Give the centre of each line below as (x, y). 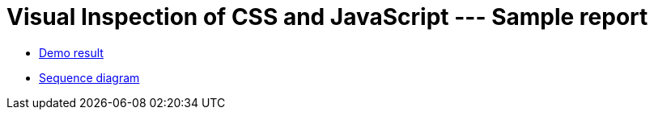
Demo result (71, 52)
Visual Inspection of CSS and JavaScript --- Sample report (327, 17)
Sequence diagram (89, 77)
